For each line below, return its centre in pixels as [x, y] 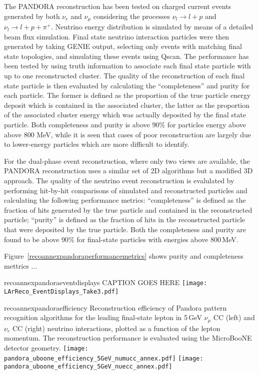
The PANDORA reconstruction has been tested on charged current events [118, 6]
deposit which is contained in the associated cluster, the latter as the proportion [127, 105]
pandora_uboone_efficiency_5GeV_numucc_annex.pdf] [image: [104, 358]
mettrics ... [21, 265]
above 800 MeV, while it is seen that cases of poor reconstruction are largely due [128, 134]
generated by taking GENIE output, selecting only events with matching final [123, 46]
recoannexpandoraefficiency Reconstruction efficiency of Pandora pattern [115, 307]
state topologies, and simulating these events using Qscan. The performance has [126, 56]
